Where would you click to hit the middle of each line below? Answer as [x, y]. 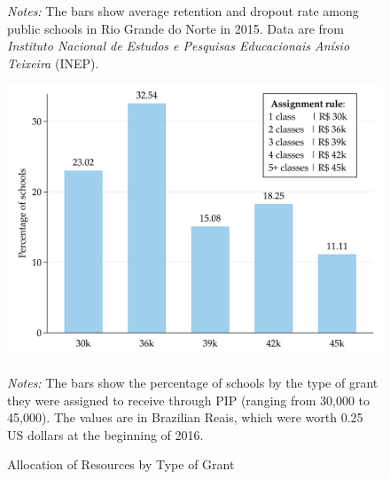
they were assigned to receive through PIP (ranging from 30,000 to [189, 400]
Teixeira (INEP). [53, 63]
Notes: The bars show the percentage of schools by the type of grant [193, 383]
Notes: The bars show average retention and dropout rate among [183, 11]
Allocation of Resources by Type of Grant [121, 464]
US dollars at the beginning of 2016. [105, 434]
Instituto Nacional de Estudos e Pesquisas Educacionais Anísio [179, 46]
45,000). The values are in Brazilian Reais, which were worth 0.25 [185, 417]
